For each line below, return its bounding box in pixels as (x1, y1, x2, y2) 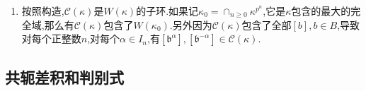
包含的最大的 (291, 4, 351, 18)
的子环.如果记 (136, 4, 199, 18)
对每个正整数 (21, 31, 81, 46)
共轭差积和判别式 (5, 66, 124, 87)
